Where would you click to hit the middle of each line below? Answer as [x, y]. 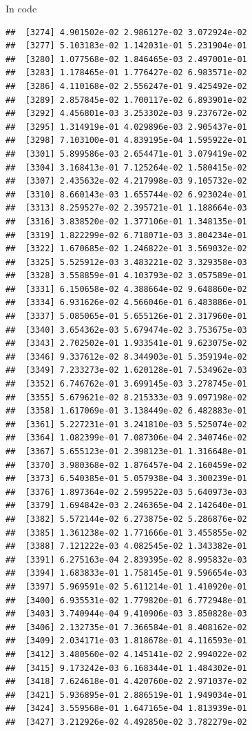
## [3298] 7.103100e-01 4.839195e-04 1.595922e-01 [126, 140]
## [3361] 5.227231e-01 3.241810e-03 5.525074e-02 [126, 424]
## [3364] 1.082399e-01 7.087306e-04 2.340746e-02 [126, 438]
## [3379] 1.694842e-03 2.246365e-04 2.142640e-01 [126, 506]
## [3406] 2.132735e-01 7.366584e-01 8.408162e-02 [126, 627]
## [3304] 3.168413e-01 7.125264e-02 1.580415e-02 [126, 167]
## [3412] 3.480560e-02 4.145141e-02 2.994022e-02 [126, 654]
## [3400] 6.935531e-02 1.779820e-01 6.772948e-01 [126, 600]
